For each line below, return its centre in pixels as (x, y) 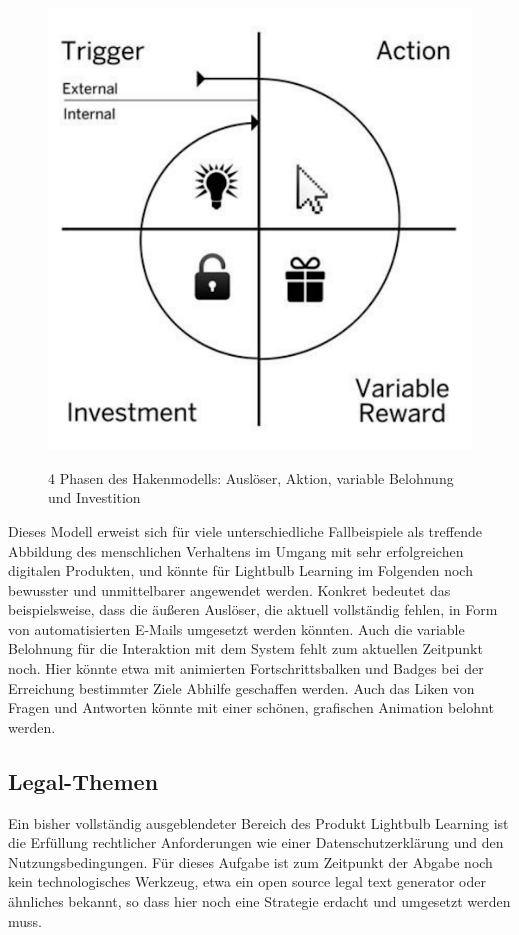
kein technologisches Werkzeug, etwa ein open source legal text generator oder (247, 881)
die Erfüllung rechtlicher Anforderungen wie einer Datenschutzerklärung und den (256, 842)
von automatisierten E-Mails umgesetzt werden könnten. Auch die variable (236, 628)
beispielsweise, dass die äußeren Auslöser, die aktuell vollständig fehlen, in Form (253, 609)
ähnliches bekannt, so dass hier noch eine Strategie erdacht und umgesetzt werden (259, 901)
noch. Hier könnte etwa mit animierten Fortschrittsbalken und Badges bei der (246, 668)
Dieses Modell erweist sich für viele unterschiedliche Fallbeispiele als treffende (245, 530)
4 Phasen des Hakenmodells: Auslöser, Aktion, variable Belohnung (251, 477)
